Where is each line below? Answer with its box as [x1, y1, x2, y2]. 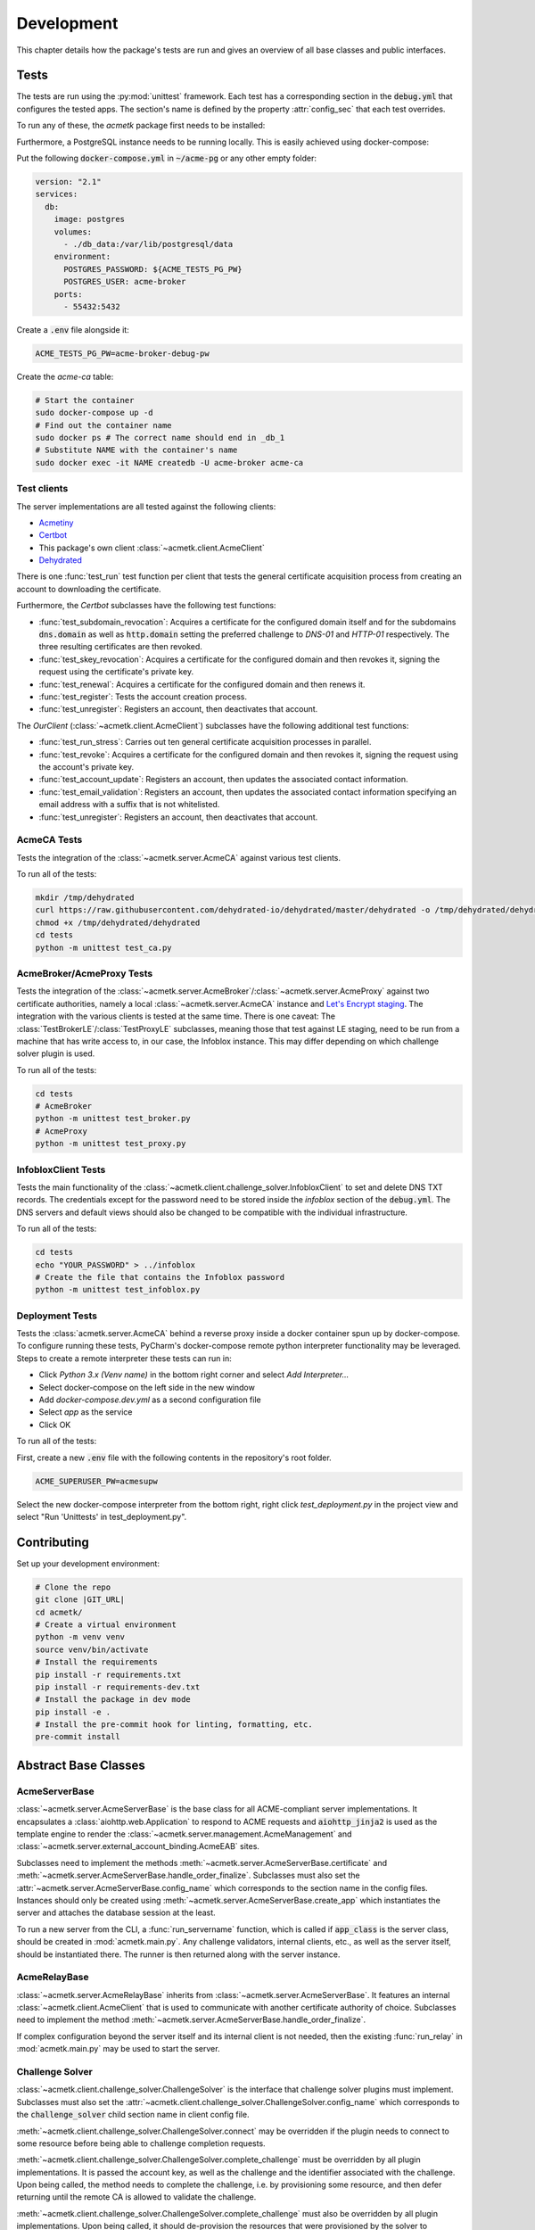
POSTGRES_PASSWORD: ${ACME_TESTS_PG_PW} [63, 264, 243, 274]
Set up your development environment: [16, 1557, 160, 1569]
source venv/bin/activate [35, 1644, 149, 1655]
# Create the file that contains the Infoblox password [35, 1272, 285, 1282]
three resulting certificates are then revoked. [38, 641, 202, 652]
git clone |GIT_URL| [35, 1595, 125, 1605]
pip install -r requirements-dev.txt [35, 1681, 201, 1692]
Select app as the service [38, 1407, 133, 1417]
